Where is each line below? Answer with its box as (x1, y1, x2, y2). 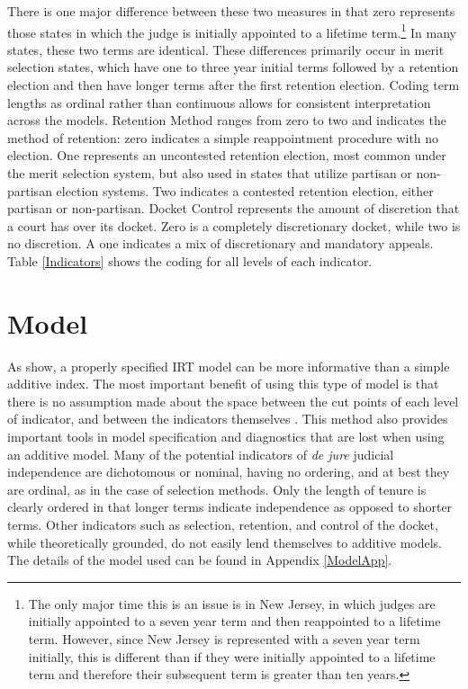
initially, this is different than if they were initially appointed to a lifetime (28, 647, 436, 666)
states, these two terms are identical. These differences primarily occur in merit (7, 40, 445, 58)
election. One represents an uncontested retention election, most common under (7, 146, 446, 165)
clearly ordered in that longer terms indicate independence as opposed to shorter (7, 497, 453, 516)
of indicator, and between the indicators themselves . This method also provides (7, 409, 448, 428)
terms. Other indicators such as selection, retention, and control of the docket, (7, 515, 438, 534)
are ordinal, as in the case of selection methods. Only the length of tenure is (7, 479, 427, 498)
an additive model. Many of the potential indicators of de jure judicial (7, 444, 394, 463)
